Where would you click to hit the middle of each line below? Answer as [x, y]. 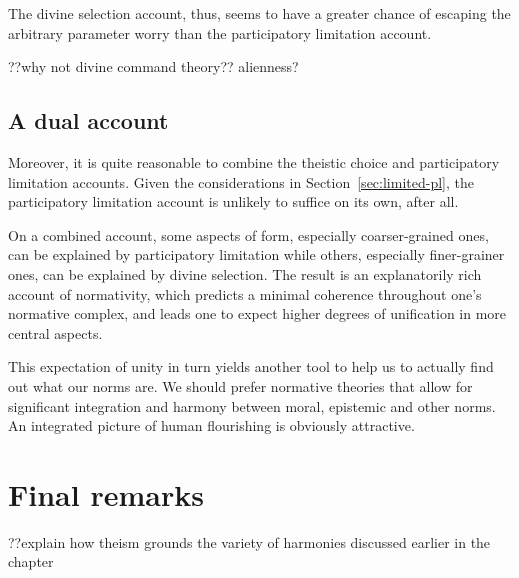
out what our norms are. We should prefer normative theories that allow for [240, 385]
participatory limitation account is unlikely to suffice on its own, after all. [233, 201]
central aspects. [55, 332]
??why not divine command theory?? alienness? [153, 66]
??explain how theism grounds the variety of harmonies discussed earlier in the [249, 541]
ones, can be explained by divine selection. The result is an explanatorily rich [245, 273]
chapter [31, 561]
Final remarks [106, 493]
